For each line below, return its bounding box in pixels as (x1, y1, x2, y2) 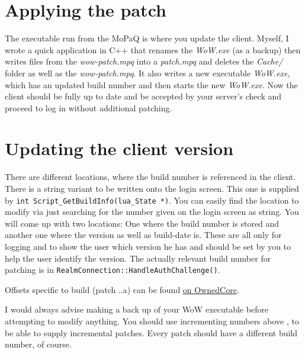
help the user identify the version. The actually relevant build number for (5, 252, 271, 264)
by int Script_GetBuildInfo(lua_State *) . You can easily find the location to (5, 194, 299, 206)
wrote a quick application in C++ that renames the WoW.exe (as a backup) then (5, 43, 301, 56)
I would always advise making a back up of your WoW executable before (5, 303, 269, 316)
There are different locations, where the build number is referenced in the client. (5, 170, 296, 183)
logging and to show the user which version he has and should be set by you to (5, 240, 291, 253)
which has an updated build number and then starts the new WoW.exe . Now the (5, 78, 298, 91)
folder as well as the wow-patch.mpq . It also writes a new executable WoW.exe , (5, 66, 290, 79)
